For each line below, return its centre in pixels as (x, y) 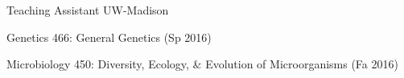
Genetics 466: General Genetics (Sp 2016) (109, 37)
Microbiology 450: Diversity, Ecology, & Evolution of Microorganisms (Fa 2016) (202, 64)
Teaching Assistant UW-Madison (88, 10)
